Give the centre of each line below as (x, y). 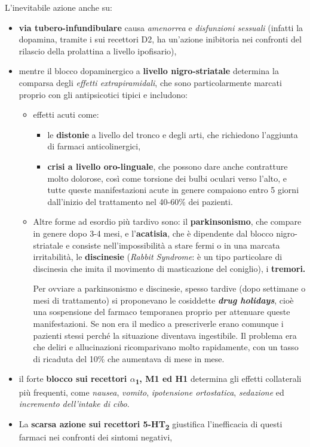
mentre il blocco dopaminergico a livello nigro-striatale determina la (149, 71)
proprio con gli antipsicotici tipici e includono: (103, 94)
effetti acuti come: (66, 114)
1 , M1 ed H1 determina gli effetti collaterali (218, 379)
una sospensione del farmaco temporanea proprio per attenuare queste (162, 312)
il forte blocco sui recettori (73, 379)
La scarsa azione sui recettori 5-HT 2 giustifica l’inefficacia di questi (151, 424)
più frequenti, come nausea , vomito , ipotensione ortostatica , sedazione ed (151, 392)
